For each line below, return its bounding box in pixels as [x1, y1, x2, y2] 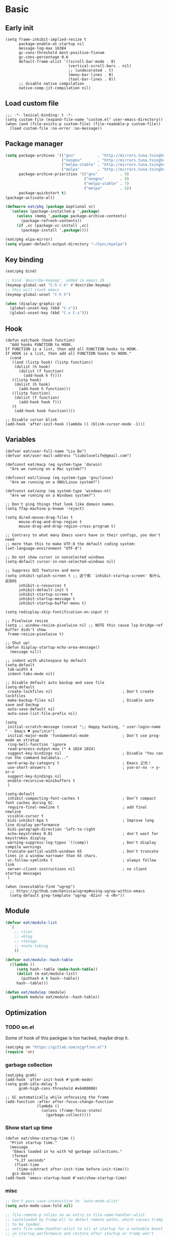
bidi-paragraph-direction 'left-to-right [7, 826, 96, 832]
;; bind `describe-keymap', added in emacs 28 [5, 278, 105, 283]
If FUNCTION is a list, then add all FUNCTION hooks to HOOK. [5, 347, 138, 352]
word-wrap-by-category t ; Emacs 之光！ [7, 760, 152, 765]
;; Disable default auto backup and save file [5, 680, 105, 685]
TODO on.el [5, 1024, 34, 1031]
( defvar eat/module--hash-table [5, 957, 73, 962]
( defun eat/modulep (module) [5, 990, 66, 995]
